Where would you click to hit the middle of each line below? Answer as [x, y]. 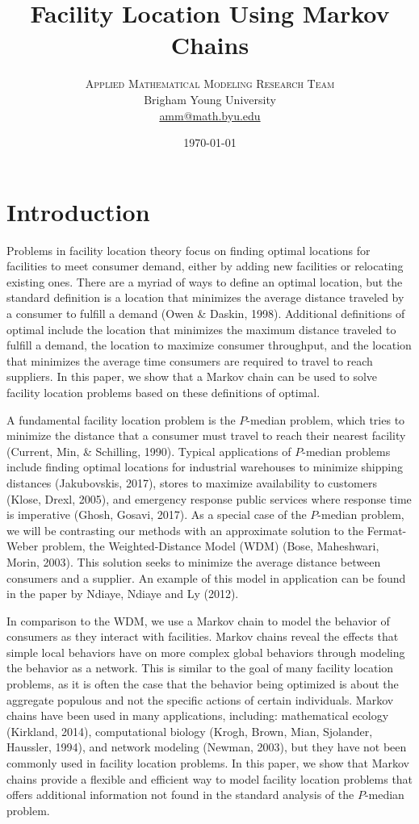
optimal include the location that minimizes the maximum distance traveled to [201, 329]
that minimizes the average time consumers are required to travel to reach [190, 360]
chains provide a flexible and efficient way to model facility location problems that [210, 778]
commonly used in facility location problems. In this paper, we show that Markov [208, 763]
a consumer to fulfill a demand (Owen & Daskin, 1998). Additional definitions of [206, 313]
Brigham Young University [210, 99]
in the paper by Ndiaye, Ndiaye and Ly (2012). [123, 594]
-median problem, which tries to [326, 419]
